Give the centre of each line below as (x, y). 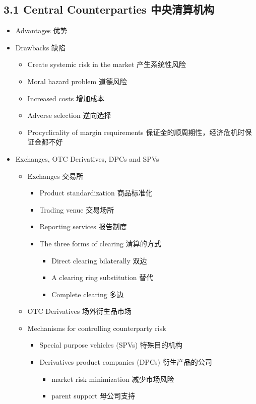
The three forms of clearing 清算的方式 (100, 243)
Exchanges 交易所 (55, 176)
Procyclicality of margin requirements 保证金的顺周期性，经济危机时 (136, 132)
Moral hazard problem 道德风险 (77, 81)
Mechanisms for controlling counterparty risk (97, 328)
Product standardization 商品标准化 (96, 193)
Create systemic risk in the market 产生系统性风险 (107, 64)
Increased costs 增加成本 (66, 98)
